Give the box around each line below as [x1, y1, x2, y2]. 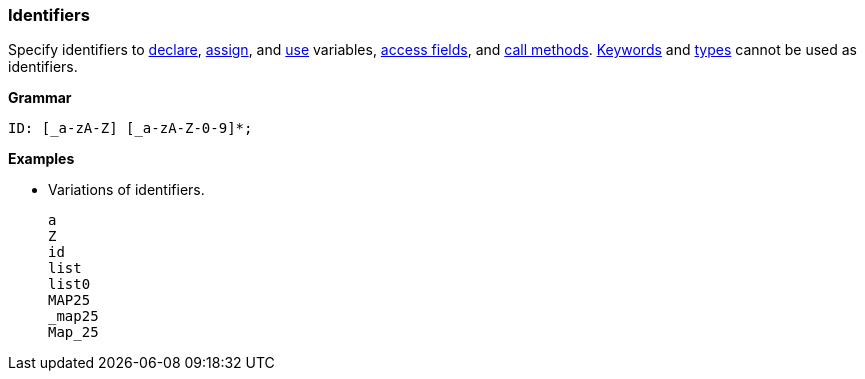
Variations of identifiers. [48, 181, 205, 199]
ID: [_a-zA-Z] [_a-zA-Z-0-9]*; [8, 120, 253, 137]
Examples [8, 150, 75, 168]
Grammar [8, 89, 72, 107]
